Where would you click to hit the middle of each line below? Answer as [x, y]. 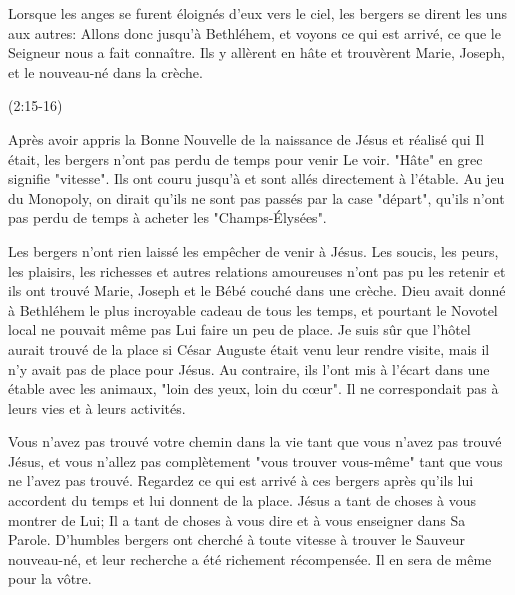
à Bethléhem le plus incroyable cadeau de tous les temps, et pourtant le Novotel [253, 309]
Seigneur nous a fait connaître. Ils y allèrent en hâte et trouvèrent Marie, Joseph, [256, 52]
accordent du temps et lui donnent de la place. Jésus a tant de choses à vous [242, 500]
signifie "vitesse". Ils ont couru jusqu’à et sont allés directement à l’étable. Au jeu [256, 178]
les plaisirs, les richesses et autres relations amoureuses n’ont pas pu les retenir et [257, 270]
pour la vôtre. [50, 578]
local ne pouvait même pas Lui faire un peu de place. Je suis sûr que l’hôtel [239, 329]
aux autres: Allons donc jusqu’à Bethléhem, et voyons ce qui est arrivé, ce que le [254, 32]
